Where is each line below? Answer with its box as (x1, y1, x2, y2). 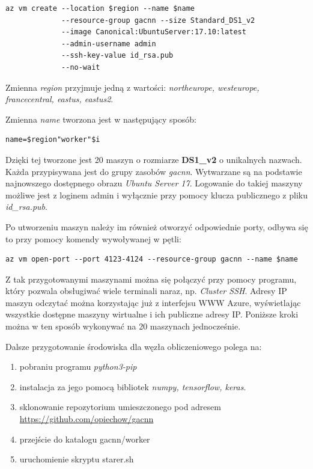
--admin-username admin (61, 39, 156, 48)
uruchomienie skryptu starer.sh (19, 453, 134, 465)
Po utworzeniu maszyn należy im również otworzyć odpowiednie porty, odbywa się (5, 220, 308, 233)
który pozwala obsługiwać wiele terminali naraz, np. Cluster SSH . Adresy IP (5, 284, 287, 297)
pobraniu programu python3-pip (19, 360, 137, 373)
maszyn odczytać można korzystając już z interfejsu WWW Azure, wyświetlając (5, 296, 301, 308)
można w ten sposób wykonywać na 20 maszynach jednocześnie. (5, 320, 241, 333)
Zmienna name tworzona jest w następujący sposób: (5, 112, 196, 125)
